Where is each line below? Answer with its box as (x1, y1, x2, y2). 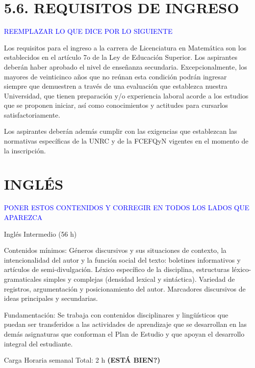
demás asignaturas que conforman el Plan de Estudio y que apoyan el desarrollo (4, 328, 245, 339)
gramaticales (4, 273, 42, 284)
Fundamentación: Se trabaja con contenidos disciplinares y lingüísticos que (4, 309, 229, 319)
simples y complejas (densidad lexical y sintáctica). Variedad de (43, 273, 235, 284)
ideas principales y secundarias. (4, 293, 98, 303)
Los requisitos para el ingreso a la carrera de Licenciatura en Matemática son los (4, 42, 247, 52)
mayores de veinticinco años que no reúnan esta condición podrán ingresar (4, 71, 227, 81)
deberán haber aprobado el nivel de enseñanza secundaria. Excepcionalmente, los (4, 61, 247, 72)
